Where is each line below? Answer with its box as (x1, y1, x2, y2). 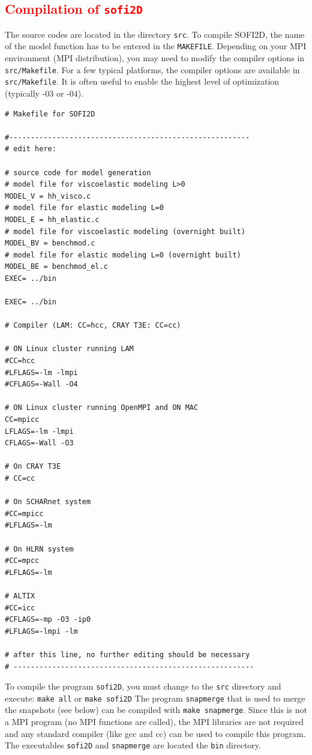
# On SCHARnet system (5, 498, 91, 507)
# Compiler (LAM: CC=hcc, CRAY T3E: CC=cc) (5, 321, 181, 330)
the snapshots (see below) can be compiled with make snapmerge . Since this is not (5, 703, 307, 716)
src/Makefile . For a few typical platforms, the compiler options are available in (5, 63, 300, 76)
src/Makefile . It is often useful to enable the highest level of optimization (5, 75, 280, 88)
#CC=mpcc (5, 556, 40, 565)
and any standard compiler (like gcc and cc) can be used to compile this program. (5, 727, 306, 739)
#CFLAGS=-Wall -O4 (5, 380, 78, 389)
